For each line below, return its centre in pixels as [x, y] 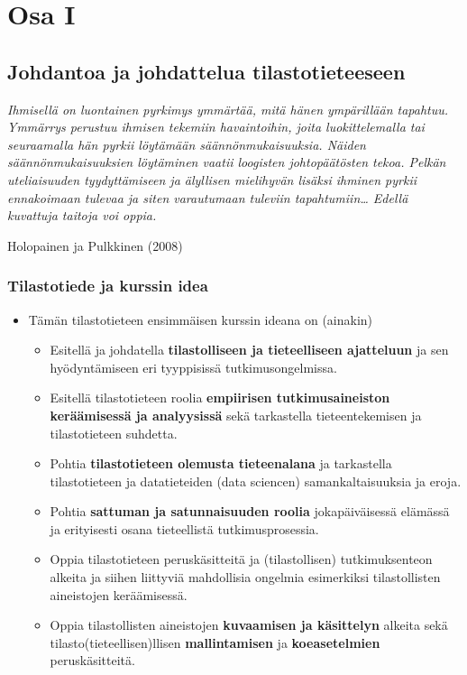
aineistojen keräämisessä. [119, 594]
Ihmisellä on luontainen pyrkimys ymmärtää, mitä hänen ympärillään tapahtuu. [228, 109]
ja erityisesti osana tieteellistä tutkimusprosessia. [184, 528]
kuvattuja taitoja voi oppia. [82, 215]
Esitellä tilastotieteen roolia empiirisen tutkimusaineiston [220, 398]
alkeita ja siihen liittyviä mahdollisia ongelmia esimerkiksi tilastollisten [245, 577]
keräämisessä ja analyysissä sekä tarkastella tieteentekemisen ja [236, 415]
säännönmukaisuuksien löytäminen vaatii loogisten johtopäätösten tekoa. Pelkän [227, 162]
